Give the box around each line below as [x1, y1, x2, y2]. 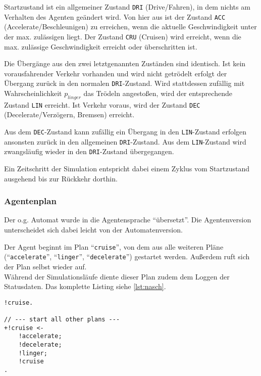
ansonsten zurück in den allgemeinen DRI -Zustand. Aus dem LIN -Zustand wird [4, 136, 246, 147]
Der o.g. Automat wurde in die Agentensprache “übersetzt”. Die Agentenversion [4, 214, 251, 225]
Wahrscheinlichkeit [4, 88, 62, 98]
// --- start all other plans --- [4, 316, 120, 323]
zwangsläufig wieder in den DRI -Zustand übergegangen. [4, 146, 174, 157]
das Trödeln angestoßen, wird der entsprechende [83, 88, 232, 98]
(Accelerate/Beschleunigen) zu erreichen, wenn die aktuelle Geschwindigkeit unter [4, 21, 257, 32]
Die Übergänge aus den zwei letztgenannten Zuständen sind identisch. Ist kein [4, 58, 246, 69]
